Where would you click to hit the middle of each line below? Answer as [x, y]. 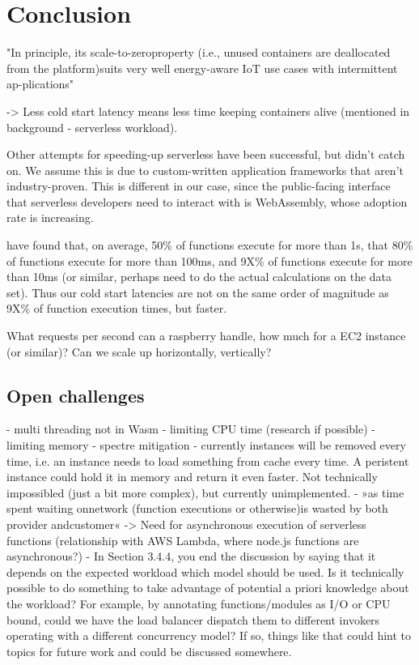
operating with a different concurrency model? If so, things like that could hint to [209, 635]
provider [27, 524]
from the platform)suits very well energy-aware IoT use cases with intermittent [202, 68]
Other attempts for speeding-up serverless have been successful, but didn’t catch [206, 154]
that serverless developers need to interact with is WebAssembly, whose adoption [207, 201]
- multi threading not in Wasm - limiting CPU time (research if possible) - [191, 429]
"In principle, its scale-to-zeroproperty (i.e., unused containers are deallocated [199, 52]
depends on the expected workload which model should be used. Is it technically [205, 571]
